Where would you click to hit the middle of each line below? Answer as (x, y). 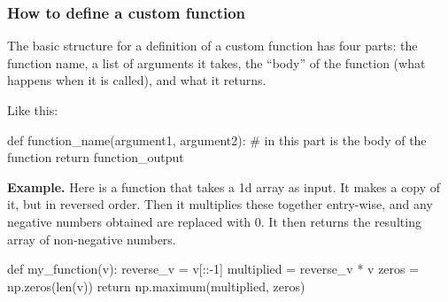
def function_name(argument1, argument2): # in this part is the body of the (217, 139)
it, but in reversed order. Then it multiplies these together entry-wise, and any (220, 204)
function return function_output (96, 157)
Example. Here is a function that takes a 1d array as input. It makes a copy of (224, 186)
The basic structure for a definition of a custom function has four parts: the (212, 46)
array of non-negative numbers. (92, 239)
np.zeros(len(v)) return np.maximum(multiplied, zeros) (156, 286)
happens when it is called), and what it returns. (137, 80)
